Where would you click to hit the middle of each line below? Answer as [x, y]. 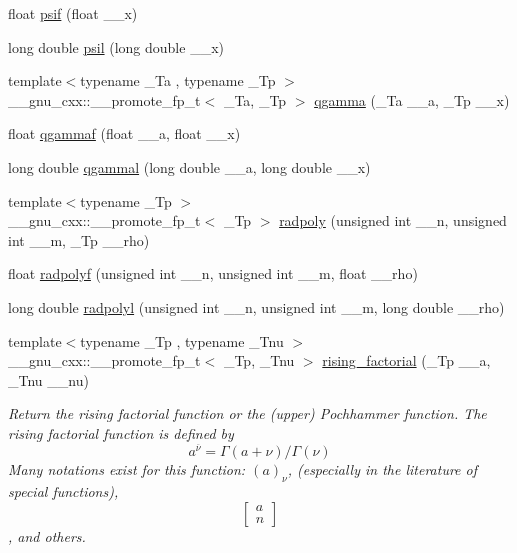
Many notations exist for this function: [127, 469]
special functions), [63, 490]
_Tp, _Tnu [259, 360]
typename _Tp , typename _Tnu [182, 340]
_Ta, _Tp [255, 99]
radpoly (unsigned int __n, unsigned [393, 220]
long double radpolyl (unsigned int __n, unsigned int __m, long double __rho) [256, 306]
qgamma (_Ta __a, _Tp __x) [412, 99]
